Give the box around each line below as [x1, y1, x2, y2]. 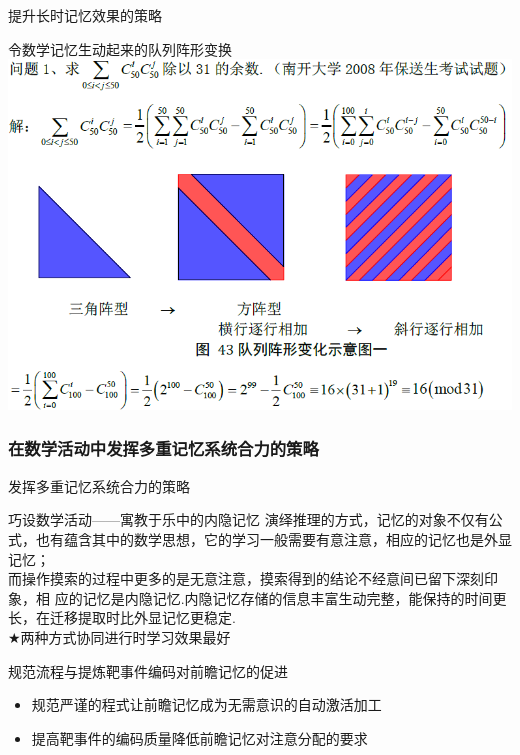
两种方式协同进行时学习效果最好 [20, 626, 231, 647]
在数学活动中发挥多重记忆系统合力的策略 [8, 436, 319, 461]
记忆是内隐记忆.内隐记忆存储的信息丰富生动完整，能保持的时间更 [82, 587, 507, 608]
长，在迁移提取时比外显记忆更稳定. [8, 607, 236, 628]
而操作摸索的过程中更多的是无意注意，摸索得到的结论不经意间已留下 [8, 568, 456, 589]
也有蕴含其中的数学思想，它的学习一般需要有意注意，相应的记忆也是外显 [35, 528, 512, 549]
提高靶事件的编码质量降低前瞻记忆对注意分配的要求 [31, 727, 368, 748]
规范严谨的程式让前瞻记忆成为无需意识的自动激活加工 [31, 694, 382, 715]
